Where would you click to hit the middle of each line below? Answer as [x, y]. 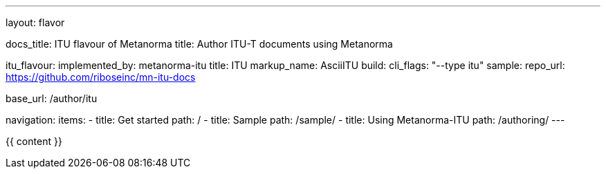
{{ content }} [34, 141]
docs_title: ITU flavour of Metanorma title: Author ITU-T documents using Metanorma [199, 44]
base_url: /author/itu [52, 98]
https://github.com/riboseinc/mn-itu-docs [101, 77]
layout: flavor [35, 22]
